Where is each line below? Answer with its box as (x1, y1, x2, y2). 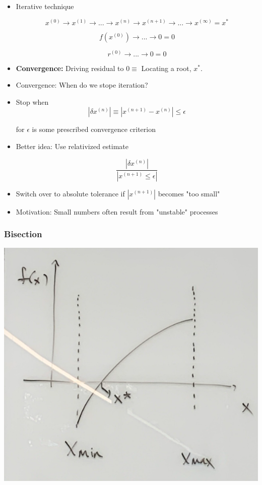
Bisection (4, 228, 42, 240)
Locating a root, (141, 62, 191, 73)
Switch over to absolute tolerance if (16, 188, 125, 198)
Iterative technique (16, 1, 74, 11)
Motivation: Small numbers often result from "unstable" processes (16, 206, 218, 217)
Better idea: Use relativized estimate (16, 141, 129, 152)
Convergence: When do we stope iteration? (16, 80, 148, 90)
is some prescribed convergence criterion (32, 124, 156, 134)
